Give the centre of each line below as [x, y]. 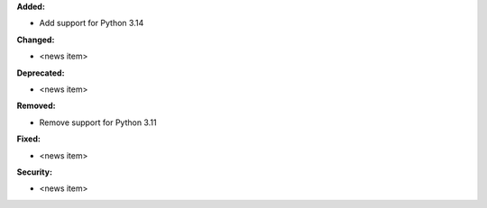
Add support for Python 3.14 [92, 23]
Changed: [36, 40]
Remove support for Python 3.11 [98, 122]
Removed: [36, 106]
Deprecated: [41, 73]
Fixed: [28, 139]
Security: [35, 172]
